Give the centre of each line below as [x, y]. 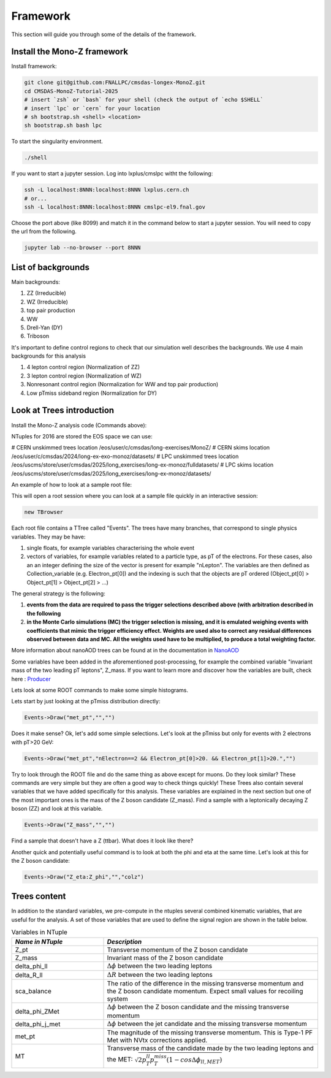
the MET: [120, 1060]
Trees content [39, 896]
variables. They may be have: [48, 537]
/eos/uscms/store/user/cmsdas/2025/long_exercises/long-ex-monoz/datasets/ [111, 473]
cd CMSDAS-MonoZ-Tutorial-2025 [71, 91]
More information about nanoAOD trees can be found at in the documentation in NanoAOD [125, 651]
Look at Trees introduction [63, 411]
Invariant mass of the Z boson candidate [165, 958]
